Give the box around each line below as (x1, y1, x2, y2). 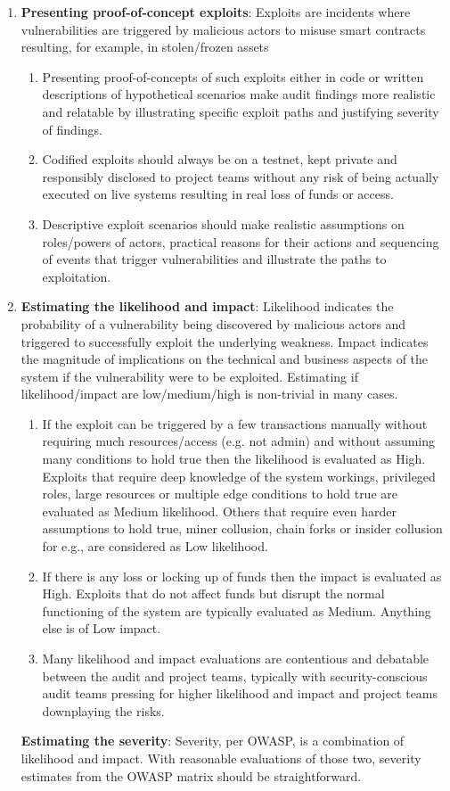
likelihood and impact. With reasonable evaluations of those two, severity (20, 748, 421, 767)
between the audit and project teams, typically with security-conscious (42, 666, 428, 685)
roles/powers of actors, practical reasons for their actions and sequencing (42, 232, 439, 251)
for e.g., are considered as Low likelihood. (42, 537, 268, 556)
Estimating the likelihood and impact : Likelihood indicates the (20, 297, 394, 316)
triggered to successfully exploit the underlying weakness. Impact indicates (20, 332, 429, 350)
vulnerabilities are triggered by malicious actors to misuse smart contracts (20, 20, 426, 38)
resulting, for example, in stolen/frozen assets (20, 37, 269, 56)
